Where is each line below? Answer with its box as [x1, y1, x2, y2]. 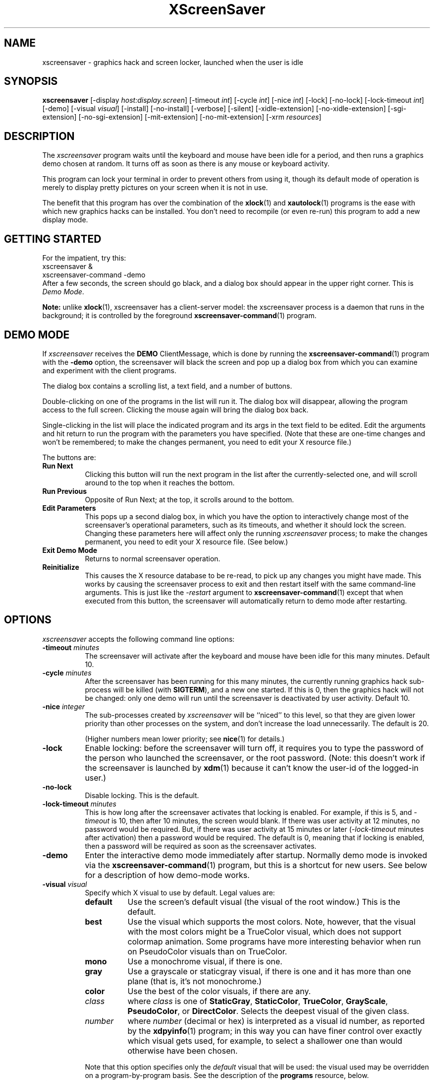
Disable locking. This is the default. [85, 791, 199, 800]
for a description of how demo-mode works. [85, 870, 250, 880]
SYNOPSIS [4, 75, 58, 88]
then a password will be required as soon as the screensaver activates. [85, 841, 317, 850]
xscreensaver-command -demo [42, 270, 146, 279]
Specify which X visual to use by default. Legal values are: [85, 888, 275, 897]
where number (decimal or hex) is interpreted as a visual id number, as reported [127, 1015, 425, 1026]
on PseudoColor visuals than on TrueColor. [127, 946, 287, 956]
